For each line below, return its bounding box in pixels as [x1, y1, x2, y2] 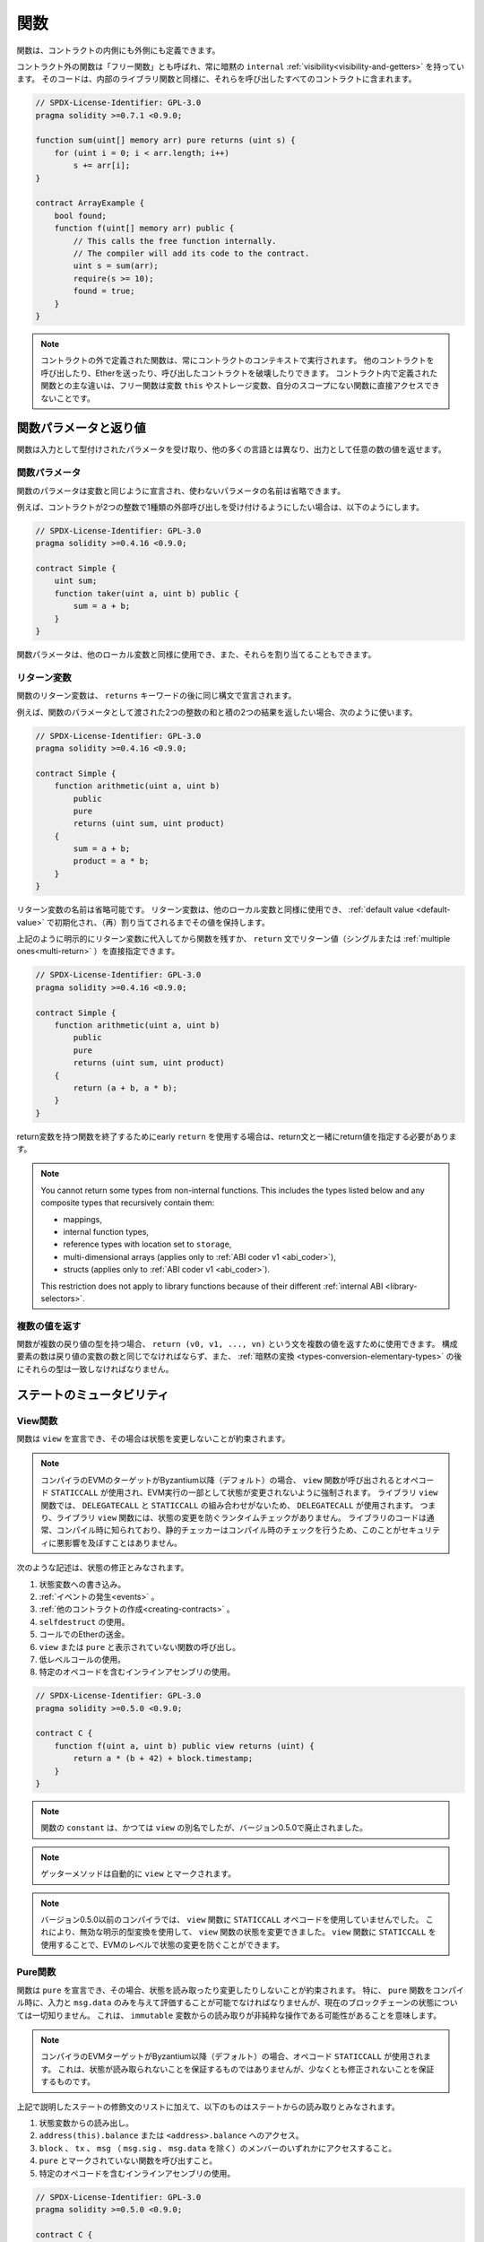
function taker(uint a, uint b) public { [54, 588, 239, 598]
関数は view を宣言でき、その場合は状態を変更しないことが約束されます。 [16, 1433, 290, 1444]
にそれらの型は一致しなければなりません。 [16, 1363, 174, 1374]
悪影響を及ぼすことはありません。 [56, 1537, 183, 1548]
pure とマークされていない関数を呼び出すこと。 [39, 2155, 218, 2166]
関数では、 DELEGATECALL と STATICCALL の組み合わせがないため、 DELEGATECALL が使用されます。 [40, 1499, 419, 1510]
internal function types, [63, 1227, 150, 1237]
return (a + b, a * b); [73, 1082, 178, 1093]
